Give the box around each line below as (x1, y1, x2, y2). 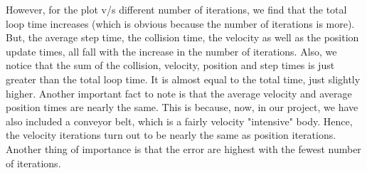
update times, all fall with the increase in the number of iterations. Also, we (6, 43, 337, 58)
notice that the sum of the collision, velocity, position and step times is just (6, 58, 335, 73)
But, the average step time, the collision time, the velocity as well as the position (6, 30, 359, 45)
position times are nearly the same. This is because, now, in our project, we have (6, 100, 358, 115)
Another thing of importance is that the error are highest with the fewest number (6, 141, 361, 156)
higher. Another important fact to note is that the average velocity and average (6, 85, 352, 100)
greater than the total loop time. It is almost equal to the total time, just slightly (6, 71, 361, 86)
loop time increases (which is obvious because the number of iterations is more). (6, 16, 355, 31)
